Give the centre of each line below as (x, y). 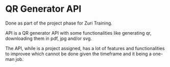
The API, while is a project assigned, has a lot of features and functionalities (85, 48)
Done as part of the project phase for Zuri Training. (59, 23)
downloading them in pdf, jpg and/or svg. (48, 38)
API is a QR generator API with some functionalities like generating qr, (78, 33)
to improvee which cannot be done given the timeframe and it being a (79, 54)
